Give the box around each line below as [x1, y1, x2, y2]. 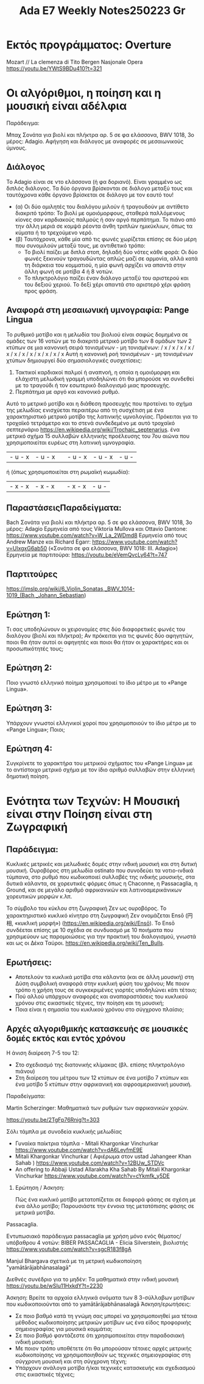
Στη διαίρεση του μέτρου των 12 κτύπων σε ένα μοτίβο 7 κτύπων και [15, 1074, 189, 1081]
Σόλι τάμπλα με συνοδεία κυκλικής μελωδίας [6, 1128, 122, 1135]
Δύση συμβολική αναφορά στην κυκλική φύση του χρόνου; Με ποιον [15, 980, 190, 987]
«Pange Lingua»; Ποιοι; [6, 726, 65, 733]
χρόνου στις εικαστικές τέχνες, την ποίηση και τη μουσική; [15, 999, 164, 1007]
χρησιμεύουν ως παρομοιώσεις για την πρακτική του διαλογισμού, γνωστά [6, 933, 197, 941]
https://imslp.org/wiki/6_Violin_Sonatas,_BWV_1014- [6, 585, 135, 592]
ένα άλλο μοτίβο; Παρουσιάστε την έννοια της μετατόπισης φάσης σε [15, 1203, 195, 1209]
